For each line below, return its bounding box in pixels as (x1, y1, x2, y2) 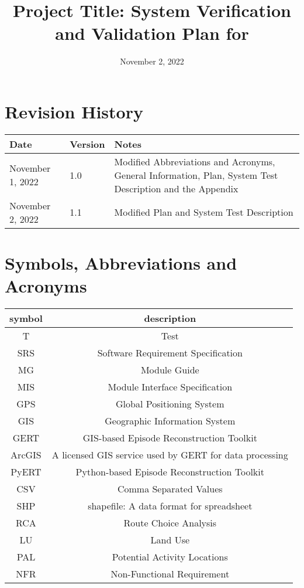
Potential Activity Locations (112, 550, 228, 564)
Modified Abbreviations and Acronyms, (114, 154, 275, 168)
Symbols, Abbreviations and (5, 251, 237, 275)
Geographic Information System (105, 414, 236, 428)
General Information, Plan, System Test (114, 168, 278, 182)
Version (70, 137, 105, 151)
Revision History (5, 99, 143, 123)
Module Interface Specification (108, 380, 233, 394)
